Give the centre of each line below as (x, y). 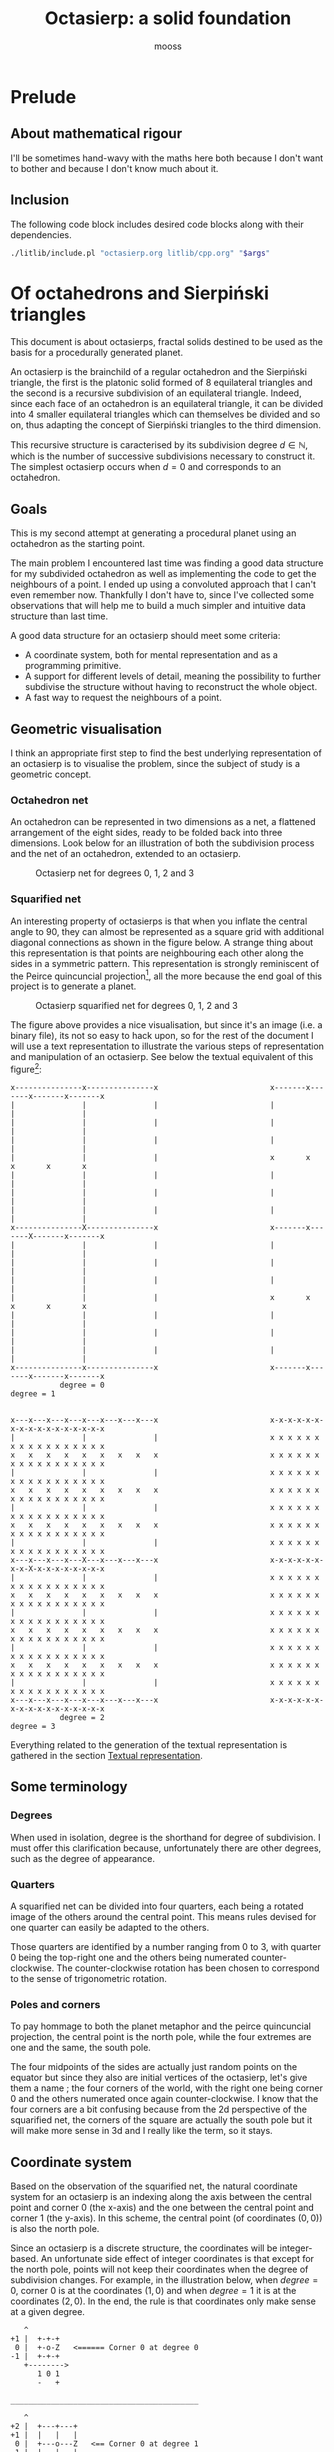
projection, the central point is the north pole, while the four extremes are (161, 2037)
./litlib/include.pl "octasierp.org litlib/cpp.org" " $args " (140, 253)
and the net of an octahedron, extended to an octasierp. (126, 854)
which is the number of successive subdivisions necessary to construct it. (163, 456)
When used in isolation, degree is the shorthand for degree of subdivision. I (165, 1837)
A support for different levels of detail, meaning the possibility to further (173, 676)
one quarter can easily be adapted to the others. (110, 1927)
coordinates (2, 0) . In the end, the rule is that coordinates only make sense (163, 2301)
